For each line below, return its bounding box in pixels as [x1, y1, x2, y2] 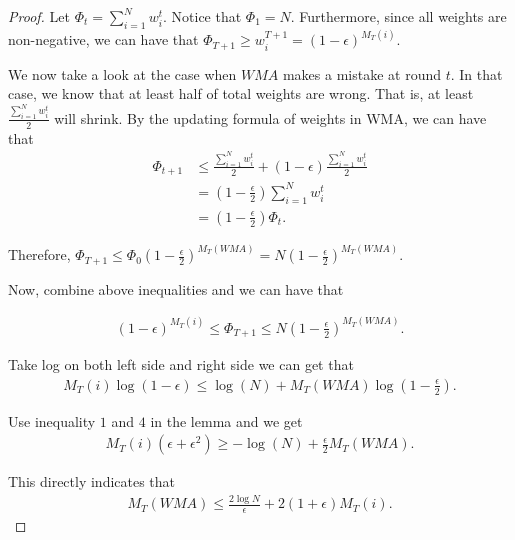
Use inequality [8, 410, 96, 431]
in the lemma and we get [150, 410, 303, 431]
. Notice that [163, 6, 242, 26]
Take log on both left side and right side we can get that [8, 354, 354, 375]
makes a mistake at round [282, 63, 442, 84]
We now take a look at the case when [8, 63, 237, 84]
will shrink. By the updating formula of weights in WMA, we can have [54, 107, 487, 128]
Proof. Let [8, 6, 70, 26]
